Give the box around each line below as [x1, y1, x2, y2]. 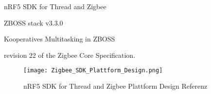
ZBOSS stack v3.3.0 [4, 17, 63, 27]
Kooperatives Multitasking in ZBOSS [4, 34, 115, 44]
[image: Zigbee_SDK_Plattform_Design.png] [23, 67, 163, 74]
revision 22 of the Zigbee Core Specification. [4, 50, 136, 60]
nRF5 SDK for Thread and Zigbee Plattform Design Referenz [23, 81, 208, 91]
